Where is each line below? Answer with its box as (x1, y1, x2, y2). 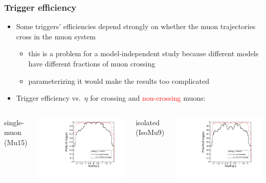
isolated (136, 117, 160, 127)
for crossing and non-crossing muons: (90, 93, 206, 103)
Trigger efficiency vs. (16, 93, 81, 103)
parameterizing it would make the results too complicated (28, 75, 209, 86)
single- (4, 117, 24, 127)
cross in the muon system (16, 31, 96, 41)
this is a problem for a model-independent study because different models (28, 48, 259, 59)
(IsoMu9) (136, 127, 165, 138)
